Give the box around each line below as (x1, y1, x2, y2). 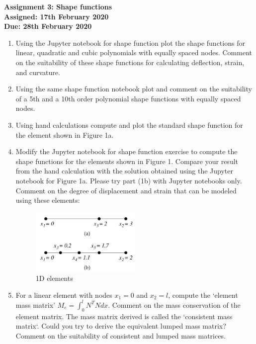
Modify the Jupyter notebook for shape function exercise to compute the (15, 146, 238, 157)
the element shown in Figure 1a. (15, 129, 114, 140)
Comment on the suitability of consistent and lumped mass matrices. (15, 330, 226, 341)
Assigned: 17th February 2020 (4, 11, 109, 21)
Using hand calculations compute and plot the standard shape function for (15, 119, 243, 130)
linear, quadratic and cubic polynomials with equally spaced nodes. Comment (15, 47, 252, 58)
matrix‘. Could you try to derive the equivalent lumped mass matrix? (15, 321, 226, 331)
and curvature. (15, 67, 60, 77)
